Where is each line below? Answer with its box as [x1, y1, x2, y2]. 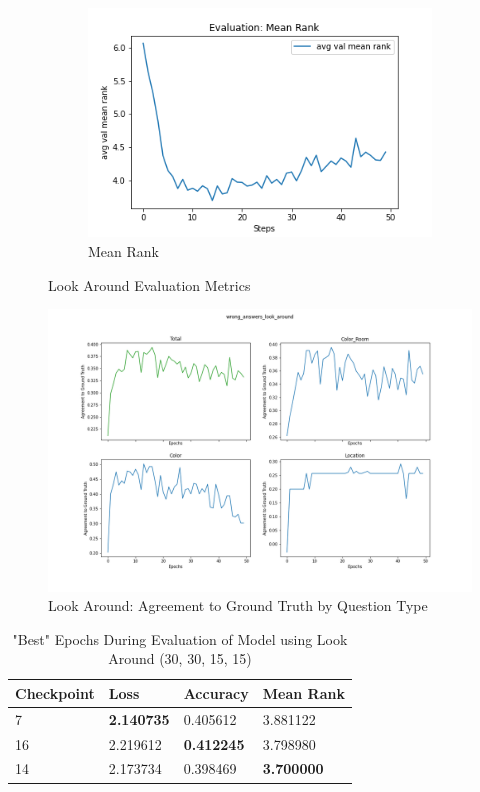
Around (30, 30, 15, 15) [108, 648, 252, 669]
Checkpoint [15, 682, 95, 703]
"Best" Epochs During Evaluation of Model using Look [12, 628, 348, 649]
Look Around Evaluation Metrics [48, 274, 251, 295]
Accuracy [183, 682, 249, 703]
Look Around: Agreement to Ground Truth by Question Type [48, 595, 428, 616]
